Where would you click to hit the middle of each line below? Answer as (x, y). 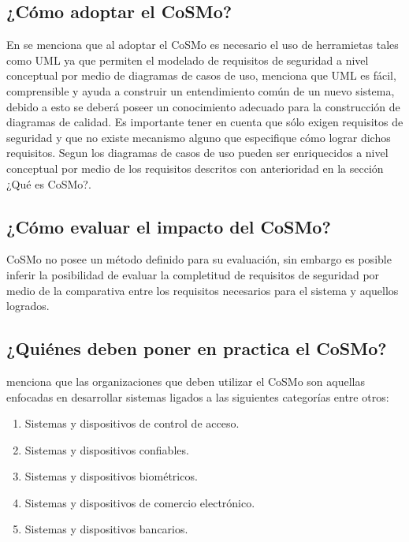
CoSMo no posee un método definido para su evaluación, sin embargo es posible (199, 259)
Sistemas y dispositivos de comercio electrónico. (140, 502)
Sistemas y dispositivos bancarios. (106, 529)
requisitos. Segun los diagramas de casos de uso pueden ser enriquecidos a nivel (197, 153)
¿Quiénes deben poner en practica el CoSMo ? (197, 348)
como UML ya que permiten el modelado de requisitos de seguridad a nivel (188, 60)
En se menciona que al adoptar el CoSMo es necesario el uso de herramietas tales (203, 45)
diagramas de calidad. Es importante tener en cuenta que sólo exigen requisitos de (205, 122)
